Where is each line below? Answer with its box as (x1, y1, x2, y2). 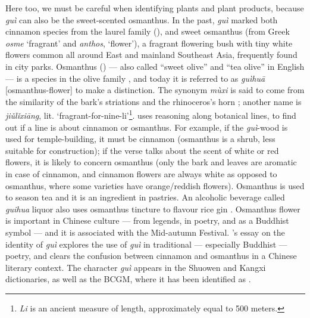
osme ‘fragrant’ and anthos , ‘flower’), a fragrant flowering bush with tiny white (5, 36, 293, 49)
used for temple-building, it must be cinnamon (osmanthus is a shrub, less (5, 132, 275, 145)
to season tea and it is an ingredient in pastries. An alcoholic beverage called (5, 191, 285, 203)
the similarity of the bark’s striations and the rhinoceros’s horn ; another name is (5, 95, 302, 107)
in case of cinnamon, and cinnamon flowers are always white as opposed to (5, 167, 277, 180)
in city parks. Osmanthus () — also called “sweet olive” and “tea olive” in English (5, 60, 305, 72)
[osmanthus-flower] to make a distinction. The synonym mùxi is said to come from (5, 84, 305, 96)
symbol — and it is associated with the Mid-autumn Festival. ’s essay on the (5, 226, 285, 238)
